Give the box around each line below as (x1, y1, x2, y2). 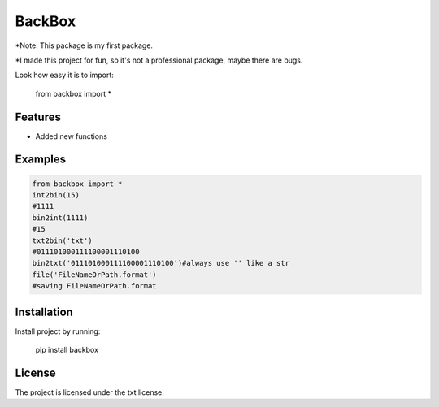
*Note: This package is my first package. (15, 41, 154, 50)
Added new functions (35, 131, 107, 141)
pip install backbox (35, 345, 99, 355)
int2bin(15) (32, 191, 80, 200)
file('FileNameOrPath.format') (32, 270, 158, 279)
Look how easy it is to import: (15, 70, 114, 80)
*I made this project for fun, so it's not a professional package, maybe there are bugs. (15, 55, 303, 65)
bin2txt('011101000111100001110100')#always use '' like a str (32, 258, 290, 268)
